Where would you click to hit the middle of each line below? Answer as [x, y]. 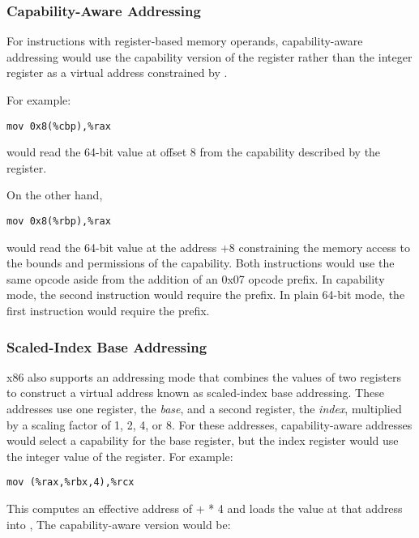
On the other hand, [55, 195]
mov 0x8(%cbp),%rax [59, 126]
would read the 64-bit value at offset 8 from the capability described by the [194, 152]
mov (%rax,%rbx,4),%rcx [71, 482]
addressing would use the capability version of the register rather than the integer [209, 56]
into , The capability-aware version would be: [119, 524]
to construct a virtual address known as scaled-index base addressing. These [195, 393]
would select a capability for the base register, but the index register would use [203, 440]
